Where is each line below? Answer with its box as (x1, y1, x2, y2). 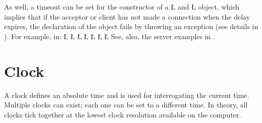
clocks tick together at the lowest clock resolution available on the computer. (4, 109, 241, 119)
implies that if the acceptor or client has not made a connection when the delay (4, 11, 250, 22)
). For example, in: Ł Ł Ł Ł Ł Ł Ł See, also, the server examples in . (4, 31, 215, 41)
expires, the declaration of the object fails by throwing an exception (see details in (4, 21, 258, 32)
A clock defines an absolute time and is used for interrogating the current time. (4, 89, 249, 100)
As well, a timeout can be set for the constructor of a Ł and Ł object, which (4, 2, 239, 12)
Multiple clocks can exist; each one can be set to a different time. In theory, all (4, 99, 248, 110)
